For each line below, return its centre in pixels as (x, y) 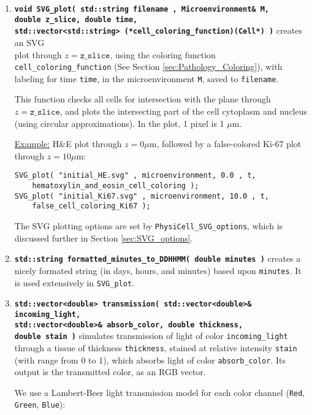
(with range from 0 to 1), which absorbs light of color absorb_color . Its (150, 360)
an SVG (29, 42)
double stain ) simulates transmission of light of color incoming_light (151, 336)
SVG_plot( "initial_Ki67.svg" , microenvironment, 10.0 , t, (142, 196)
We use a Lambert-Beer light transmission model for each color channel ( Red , (160, 392)
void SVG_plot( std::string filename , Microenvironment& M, (142, 9)
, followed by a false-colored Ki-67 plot (229, 144)
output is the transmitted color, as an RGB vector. (110, 372)
